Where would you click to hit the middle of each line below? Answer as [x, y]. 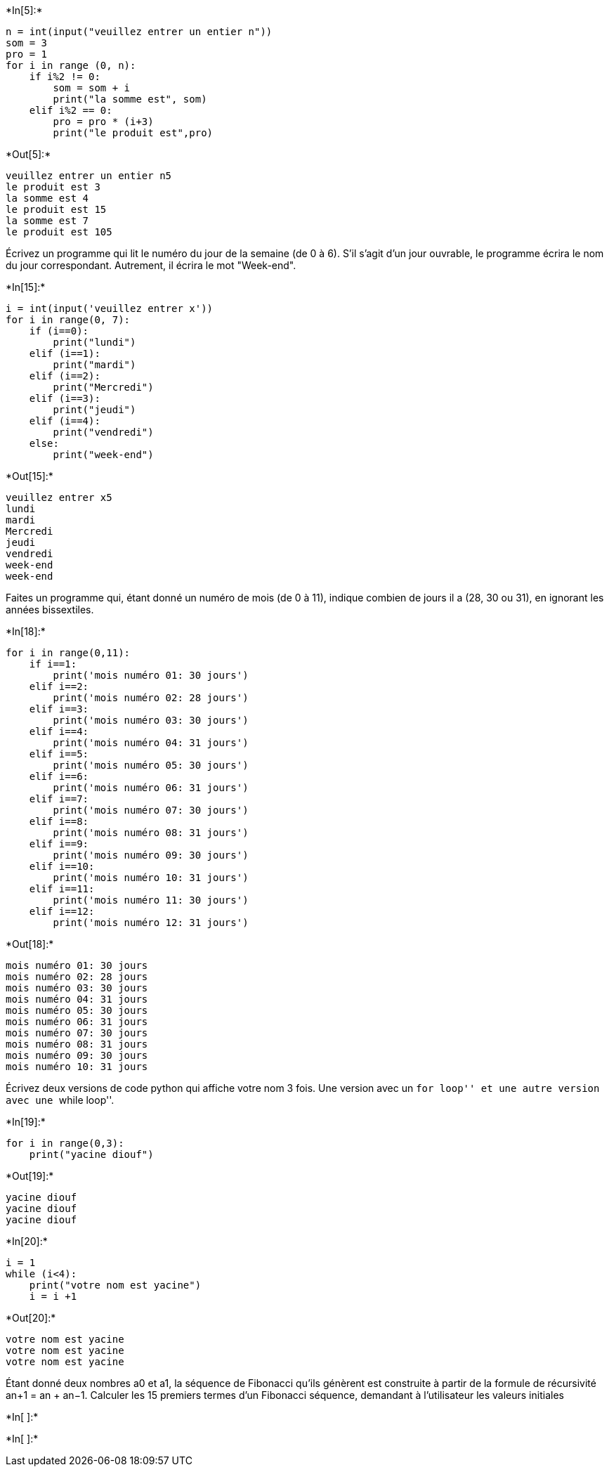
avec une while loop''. [60, 1100]
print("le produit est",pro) [133, 133]
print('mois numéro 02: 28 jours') [151, 698]
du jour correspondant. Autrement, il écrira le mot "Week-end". [151, 265]
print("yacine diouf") [91, 1154]
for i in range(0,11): [68, 653]
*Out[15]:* [30, 476]
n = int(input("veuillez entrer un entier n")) [139, 32]
